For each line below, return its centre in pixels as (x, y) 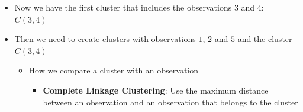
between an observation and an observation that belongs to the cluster (170, 102)
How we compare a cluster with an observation (114, 70)
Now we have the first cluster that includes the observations (123, 7)
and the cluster (265, 39)
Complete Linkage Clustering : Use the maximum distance (156, 90)
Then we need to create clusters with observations (105, 39)
